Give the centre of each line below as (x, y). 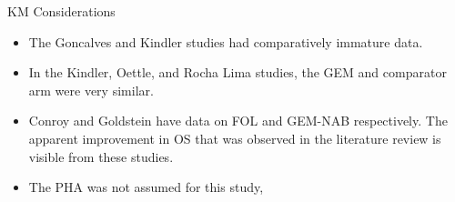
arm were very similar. (91, 90)
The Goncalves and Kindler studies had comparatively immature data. (226, 41)
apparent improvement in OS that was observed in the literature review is (235, 138)
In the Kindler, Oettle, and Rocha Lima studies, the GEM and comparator (238, 72)
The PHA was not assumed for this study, (146, 187)
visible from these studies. (101, 156)
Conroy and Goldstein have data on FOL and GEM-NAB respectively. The (238, 121)
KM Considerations (61, 11)
